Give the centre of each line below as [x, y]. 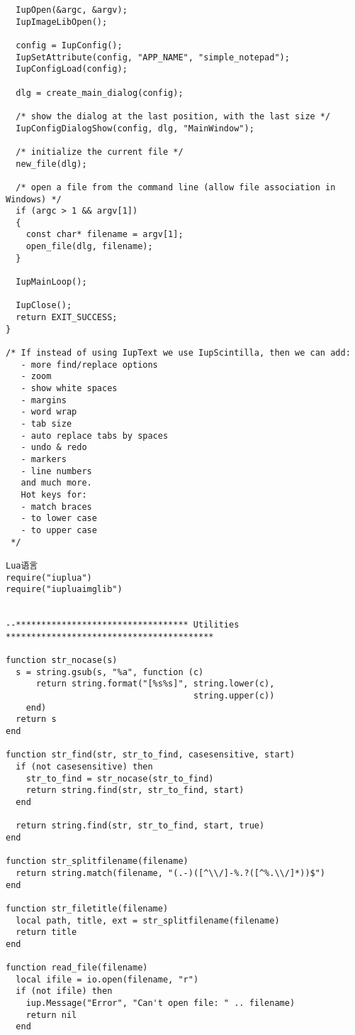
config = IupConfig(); [69, 45]
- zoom [36, 377]
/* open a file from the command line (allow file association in [176, 187]
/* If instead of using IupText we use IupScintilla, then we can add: [178, 353]
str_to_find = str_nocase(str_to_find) [120, 778]
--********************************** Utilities [123, 625]
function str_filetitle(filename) [87, 908]
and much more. [56, 483]
